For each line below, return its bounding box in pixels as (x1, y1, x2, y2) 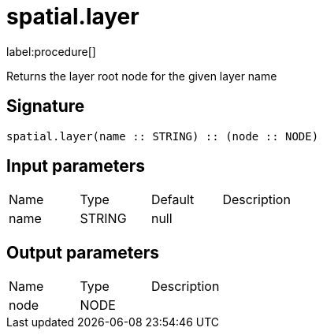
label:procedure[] (6, 44, 96, 58)
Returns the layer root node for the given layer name (6, 69, 277, 83)
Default (150, 192, 195, 208)
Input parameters (6, 156, 146, 177)
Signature (6, 96, 85, 117)
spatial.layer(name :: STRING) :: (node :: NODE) (6, 129, 319, 143)
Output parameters (6, 242, 159, 262)
